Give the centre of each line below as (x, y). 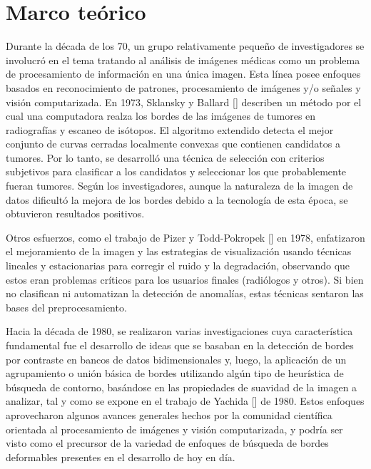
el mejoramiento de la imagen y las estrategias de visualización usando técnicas (179, 251)
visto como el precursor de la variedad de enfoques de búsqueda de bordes (167, 443)
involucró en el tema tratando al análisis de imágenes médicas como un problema (183, 60)
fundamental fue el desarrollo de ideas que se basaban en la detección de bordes (180, 345)
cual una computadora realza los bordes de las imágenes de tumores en (161, 116)
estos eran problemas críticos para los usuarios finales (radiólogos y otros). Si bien (185, 279)
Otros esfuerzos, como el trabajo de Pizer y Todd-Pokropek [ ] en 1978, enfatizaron (185, 237)
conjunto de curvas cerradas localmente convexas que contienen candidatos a (173, 144)
